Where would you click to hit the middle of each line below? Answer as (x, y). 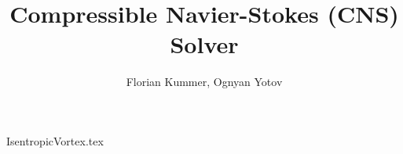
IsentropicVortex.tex (55, 140)
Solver (204, 44)
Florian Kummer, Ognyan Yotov (204, 82)
